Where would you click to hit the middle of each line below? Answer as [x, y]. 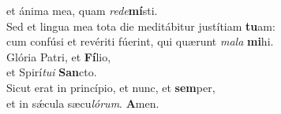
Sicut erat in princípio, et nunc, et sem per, [111, 87]
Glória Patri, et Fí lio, [59, 56]
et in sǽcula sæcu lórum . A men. [83, 103]
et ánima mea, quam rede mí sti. [82, 10]
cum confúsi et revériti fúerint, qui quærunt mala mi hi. [140, 41]
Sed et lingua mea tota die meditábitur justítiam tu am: [141, 26]
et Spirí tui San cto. [52, 72]
